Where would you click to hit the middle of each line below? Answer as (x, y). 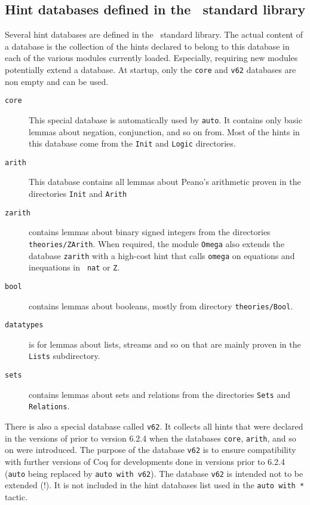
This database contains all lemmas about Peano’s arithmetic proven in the (165, 182)
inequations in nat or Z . (74, 267)
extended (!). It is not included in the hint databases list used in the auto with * (155, 485)
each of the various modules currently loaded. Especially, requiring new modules (151, 58)
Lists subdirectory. (65, 356)
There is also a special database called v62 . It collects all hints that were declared (154, 426)
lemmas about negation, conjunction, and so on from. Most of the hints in (164, 131)
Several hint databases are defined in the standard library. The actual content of (154, 34)
